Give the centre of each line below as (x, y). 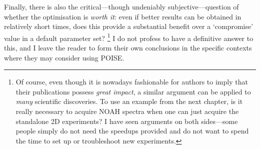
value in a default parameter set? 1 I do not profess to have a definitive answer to (129, 37)
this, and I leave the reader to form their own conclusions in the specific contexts (128, 48)
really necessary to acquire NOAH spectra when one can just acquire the (127, 111)
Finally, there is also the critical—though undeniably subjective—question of (121, 6)
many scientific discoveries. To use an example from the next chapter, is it (129, 101)
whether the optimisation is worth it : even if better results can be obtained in (123, 16)
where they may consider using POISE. (64, 57)
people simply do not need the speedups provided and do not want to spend (132, 131)
